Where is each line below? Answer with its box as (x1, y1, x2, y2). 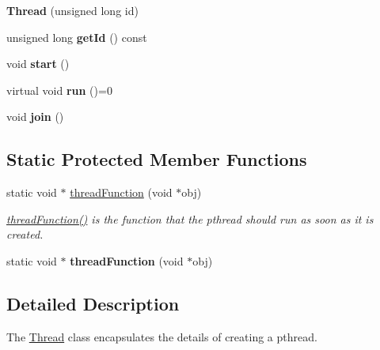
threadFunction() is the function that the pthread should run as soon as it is (6, 210, 374, 227)
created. (6, 226, 44, 243)
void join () (6, 108, 64, 125)
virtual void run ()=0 (6, 81, 112, 98)
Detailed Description (6, 291, 180, 315)
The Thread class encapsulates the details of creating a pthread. (6, 328, 317, 344)
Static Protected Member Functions (6, 147, 307, 171)
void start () (6, 55, 70, 72)
